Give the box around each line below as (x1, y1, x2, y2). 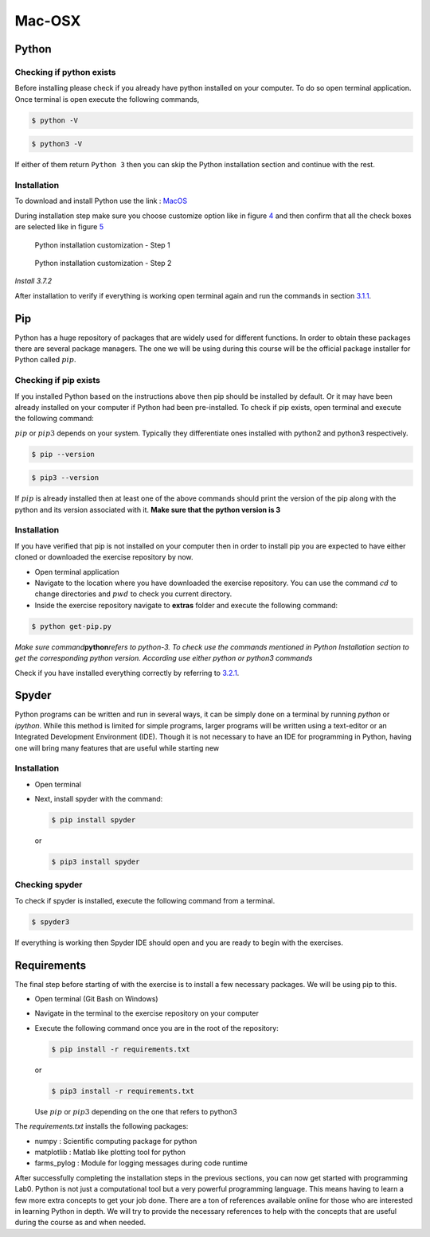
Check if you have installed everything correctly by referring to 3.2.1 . (14, 668, 240, 677)
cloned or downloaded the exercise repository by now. (14, 552, 194, 562)
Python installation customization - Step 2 (34, 258, 172, 267)
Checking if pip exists (14, 375, 101, 386)
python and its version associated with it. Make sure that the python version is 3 (14, 505, 281, 514)
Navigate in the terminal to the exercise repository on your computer (34, 1009, 259, 1018)
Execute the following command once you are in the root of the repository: (34, 1023, 279, 1032)
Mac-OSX (14, 12, 81, 29)
